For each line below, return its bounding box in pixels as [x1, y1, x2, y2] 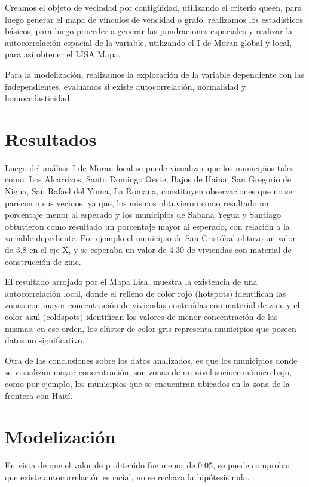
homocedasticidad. [5, 92, 72, 104]
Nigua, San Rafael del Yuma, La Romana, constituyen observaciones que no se [5, 185, 292, 197]
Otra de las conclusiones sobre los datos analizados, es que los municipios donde [5, 354, 298, 366]
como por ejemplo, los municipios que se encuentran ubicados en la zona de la [5, 377, 290, 389]
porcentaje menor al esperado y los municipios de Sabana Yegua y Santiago [5, 208, 281, 221]
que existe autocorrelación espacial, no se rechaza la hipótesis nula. [5, 470, 250, 483]
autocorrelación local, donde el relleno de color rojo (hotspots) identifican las [5, 287, 286, 299]
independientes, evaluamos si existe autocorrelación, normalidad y [5, 80, 246, 92]
